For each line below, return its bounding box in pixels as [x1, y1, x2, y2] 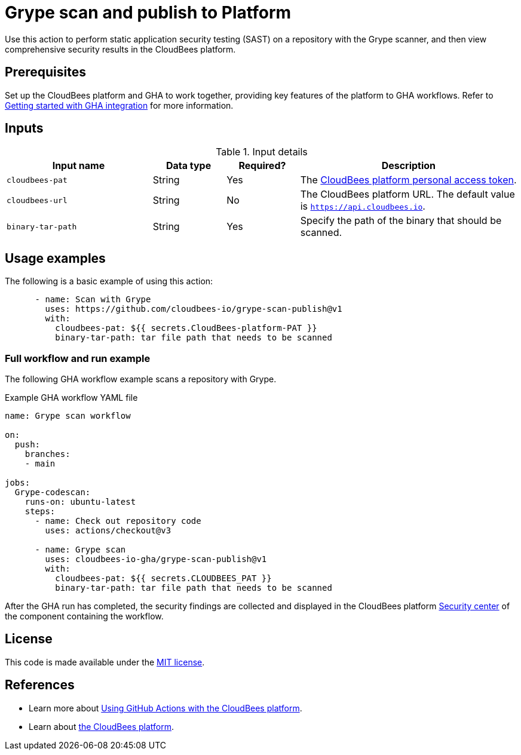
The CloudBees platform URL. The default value [300, 188, 515, 201]
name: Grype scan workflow [5, 411, 131, 421]
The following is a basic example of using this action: [5, 276, 213, 287]
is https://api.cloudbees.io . [300, 200, 425, 213]
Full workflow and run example [5, 352, 151, 364]
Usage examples [5, 250, 106, 266]
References [5, 677, 75, 693]
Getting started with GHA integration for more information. [5, 100, 234, 111]
